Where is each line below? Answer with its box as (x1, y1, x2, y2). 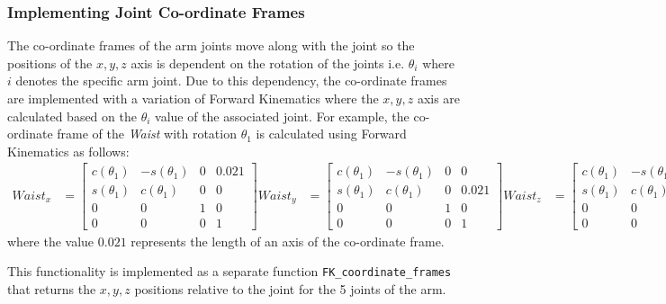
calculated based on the (7, 106, 137, 125)
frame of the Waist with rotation (57, 124, 237, 143)
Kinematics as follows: (7, 141, 130, 160)
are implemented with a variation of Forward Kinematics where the (7, 89, 379, 107)
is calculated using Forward (256, 124, 407, 143)
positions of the (7, 53, 93, 72)
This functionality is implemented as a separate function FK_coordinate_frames (7, 262, 452, 281)
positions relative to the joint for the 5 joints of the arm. (134, 279, 446, 298)
